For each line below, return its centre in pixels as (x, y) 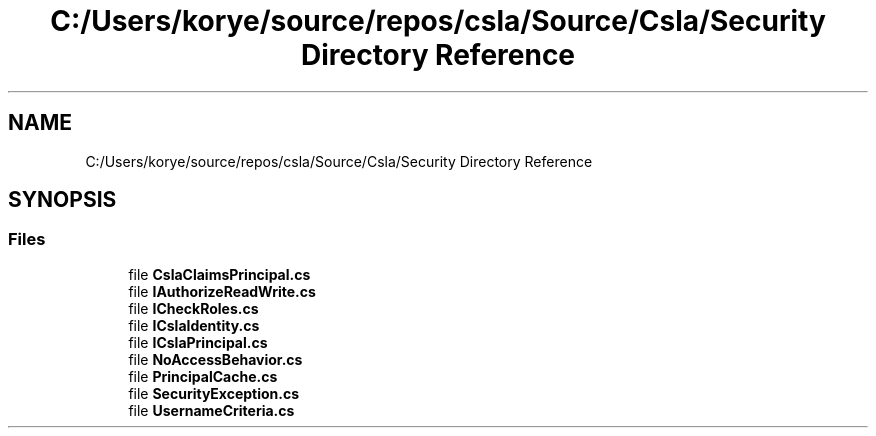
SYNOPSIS (62, 200)
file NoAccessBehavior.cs (215, 359)
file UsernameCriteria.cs (211, 410)
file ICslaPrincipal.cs (198, 342)
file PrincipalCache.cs (203, 376)
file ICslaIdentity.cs (194, 325)
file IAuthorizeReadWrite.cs (222, 291)
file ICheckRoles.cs (193, 308)
